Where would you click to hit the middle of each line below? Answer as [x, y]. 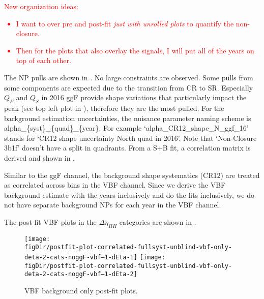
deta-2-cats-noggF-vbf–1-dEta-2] [81, 274]
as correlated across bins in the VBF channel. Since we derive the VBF [115, 185]
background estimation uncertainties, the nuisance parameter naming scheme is [128, 118]
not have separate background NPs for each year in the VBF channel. [113, 205]
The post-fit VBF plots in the [50, 221]
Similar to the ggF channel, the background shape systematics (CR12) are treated [132, 175]
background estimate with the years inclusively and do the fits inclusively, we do [129, 195]
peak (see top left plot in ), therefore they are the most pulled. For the [114, 108]
